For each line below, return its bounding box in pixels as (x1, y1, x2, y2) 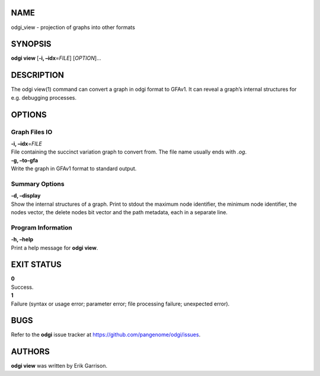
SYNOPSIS (11, 39, 52, 49)
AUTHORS (11, 347, 50, 357)
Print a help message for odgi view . (11, 244, 98, 251)
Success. (11, 283, 34, 291)
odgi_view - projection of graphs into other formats (11, 24, 136, 31)
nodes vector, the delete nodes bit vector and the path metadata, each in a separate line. (11, 208, 228, 216)
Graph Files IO (11, 128, 53, 136)
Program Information (11, 223, 72, 231)
